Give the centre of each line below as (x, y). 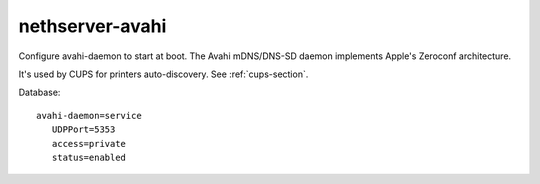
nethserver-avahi (92, 26)
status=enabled (89, 157)
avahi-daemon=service (89, 115)
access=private (89, 143)
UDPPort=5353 (83, 129)
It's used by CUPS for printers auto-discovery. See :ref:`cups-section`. (163, 74)
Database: (39, 92)
